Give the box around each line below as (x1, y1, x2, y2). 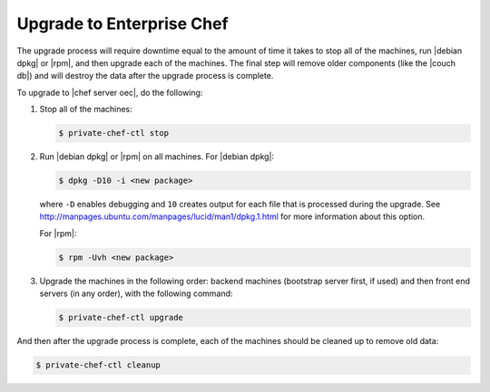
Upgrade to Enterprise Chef (16, 14, 229, 33)
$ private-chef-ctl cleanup (35, 360, 161, 370)
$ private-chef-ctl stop (58, 128, 170, 139)
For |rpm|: (39, 227, 77, 239)
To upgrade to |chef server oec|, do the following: (16, 87, 203, 98)
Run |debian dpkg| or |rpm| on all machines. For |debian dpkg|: (39, 151, 275, 162)
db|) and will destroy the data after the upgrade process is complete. (16, 71, 274, 81)
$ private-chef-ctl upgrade (58, 312, 183, 323)
